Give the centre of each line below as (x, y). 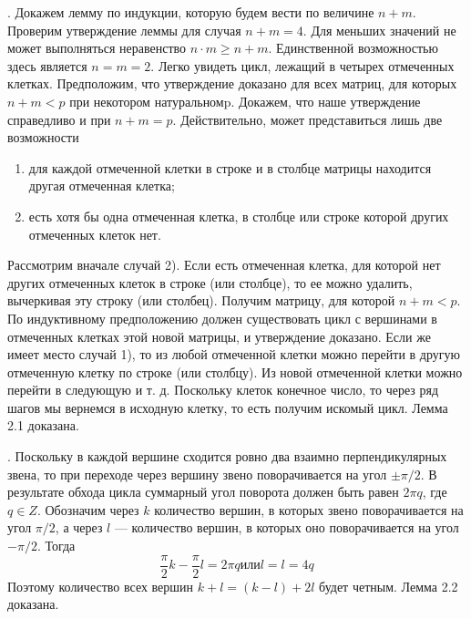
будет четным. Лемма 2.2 (389, 586)
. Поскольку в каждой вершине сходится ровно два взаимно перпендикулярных (227, 456)
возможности (43, 137)
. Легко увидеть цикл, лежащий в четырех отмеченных (302, 65)
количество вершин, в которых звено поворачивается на (309, 509)
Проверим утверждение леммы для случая (124, 30)
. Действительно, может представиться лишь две (307, 119)
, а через (79, 527)
